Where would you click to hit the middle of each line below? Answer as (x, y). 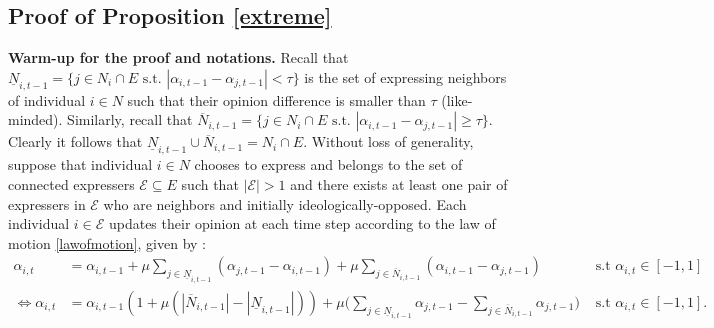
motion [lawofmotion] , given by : (107, 242)
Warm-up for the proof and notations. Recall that (178, 57)
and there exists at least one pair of (399, 184)
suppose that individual (80, 164)
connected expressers (71, 184)
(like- (457, 99)
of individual (47, 99)
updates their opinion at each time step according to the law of (302, 223)
